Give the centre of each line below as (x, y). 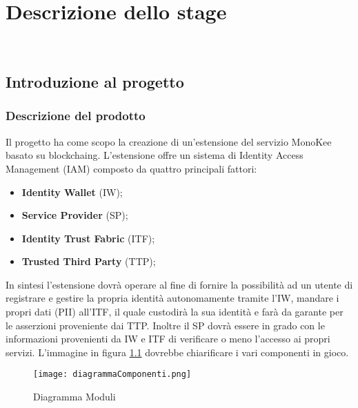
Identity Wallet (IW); (72, 192)
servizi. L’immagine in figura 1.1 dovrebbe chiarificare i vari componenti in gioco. (177, 352)
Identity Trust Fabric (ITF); (88, 238)
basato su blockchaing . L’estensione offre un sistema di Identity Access (155, 155)
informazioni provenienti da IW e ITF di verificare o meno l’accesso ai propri (168, 339)
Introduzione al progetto (95, 82)
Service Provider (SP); (75, 215)
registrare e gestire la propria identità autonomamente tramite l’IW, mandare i (172, 298)
